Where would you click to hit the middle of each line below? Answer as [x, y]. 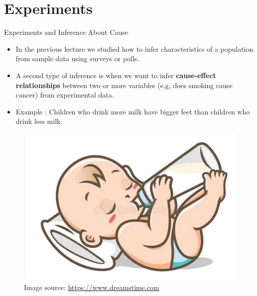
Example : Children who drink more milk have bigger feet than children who [133, 111]
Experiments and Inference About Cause [66, 32]
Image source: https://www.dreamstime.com [92, 287]
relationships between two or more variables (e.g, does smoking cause [124, 85]
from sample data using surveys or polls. [77, 58]
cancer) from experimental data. [65, 95]
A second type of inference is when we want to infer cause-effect [116, 75]
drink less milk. [39, 121]
